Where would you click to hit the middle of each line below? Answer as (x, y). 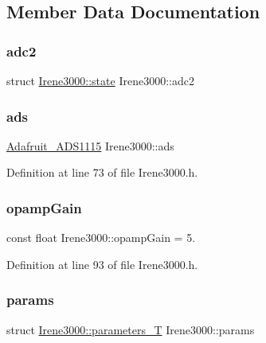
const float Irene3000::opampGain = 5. (101, 238)
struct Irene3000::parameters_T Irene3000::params (131, 329)
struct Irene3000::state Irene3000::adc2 (100, 80)
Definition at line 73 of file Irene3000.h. (102, 172)
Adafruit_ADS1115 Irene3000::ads (90, 145)
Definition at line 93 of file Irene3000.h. (102, 264)
